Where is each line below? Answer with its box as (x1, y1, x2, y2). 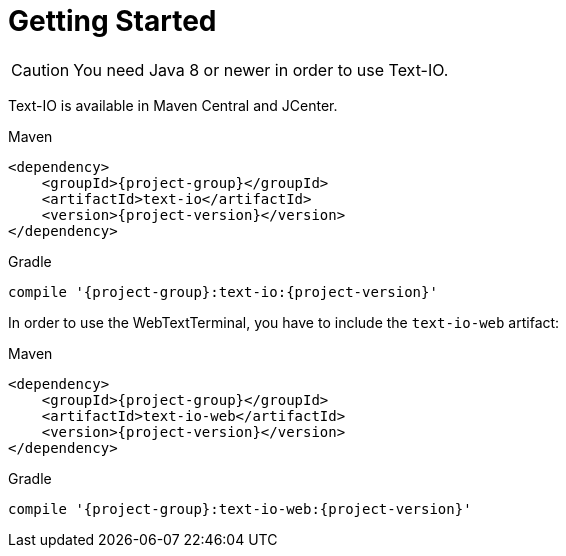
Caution (11, 59, 70, 80)
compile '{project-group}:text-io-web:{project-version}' (8, 500, 472, 517)
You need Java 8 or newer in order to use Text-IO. (73, 59, 449, 80)
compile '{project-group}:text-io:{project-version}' (8, 283, 438, 300)
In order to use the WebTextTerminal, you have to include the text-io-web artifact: (8, 313, 560, 331)
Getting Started (8, 4, 217, 38)
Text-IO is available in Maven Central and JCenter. (8, 96, 338, 114)
